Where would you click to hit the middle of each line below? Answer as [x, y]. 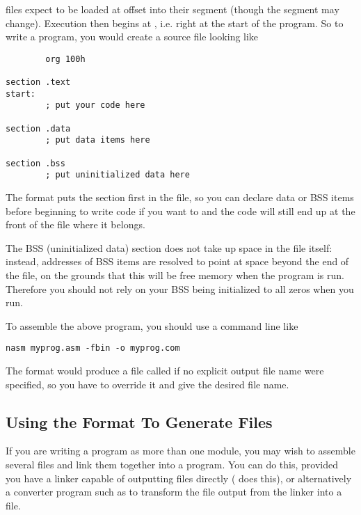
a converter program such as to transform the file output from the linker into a [174, 492]
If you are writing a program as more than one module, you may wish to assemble [180, 451]
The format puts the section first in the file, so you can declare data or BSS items [180, 197]
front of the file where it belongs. [75, 224]
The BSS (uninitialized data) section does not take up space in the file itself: [169, 247]
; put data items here [98, 140]
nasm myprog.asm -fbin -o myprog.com [93, 348]
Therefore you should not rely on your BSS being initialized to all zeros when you [180, 288]
